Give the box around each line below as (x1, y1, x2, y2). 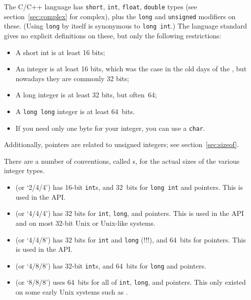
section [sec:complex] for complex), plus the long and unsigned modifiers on (4, 11, 236, 21)
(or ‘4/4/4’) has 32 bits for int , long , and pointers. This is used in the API (15, 208, 244, 218)
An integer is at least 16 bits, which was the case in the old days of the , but (15, 63, 247, 74)
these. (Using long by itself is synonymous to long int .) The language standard (4, 21, 247, 31)
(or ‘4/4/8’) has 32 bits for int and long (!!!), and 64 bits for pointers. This (15, 234, 246, 244)
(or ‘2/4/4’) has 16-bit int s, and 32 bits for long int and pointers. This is (15, 182, 243, 192)
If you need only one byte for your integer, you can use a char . (15, 122, 205, 133)
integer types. (4, 165, 45, 176)
